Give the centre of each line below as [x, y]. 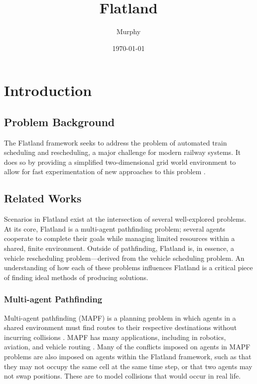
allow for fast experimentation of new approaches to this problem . [105, 171]
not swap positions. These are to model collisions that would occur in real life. [122, 376]
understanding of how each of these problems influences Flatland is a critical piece [128, 267]
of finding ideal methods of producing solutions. [76, 277]
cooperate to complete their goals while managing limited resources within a [120, 238]
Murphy [128, 31]
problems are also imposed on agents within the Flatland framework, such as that [128, 357]
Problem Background [59, 121]
